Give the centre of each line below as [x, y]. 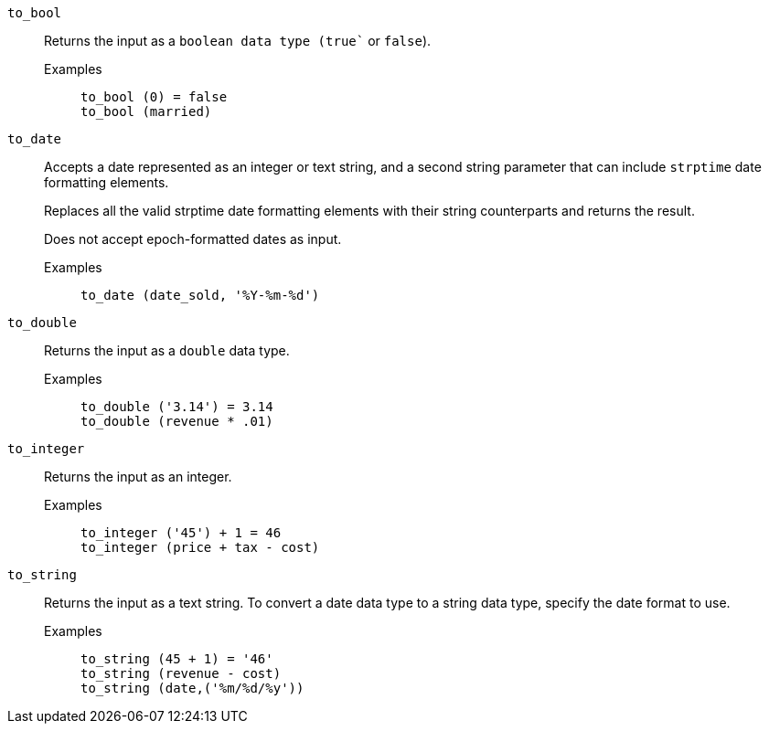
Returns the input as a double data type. [167, 350]
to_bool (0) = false [154, 97]
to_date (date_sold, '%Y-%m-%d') [200, 295]
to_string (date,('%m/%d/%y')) [192, 688]
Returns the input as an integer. [138, 477]
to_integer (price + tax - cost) [200, 547]
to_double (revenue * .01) [177, 421]
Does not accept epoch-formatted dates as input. [193, 239]
